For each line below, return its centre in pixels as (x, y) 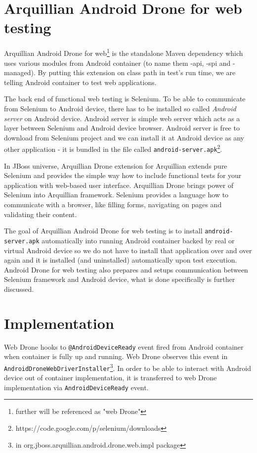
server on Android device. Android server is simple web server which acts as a (122, 118)
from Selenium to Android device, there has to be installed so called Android (120, 108)
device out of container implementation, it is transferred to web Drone (110, 378)
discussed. (19, 289)
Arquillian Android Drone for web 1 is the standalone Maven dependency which (124, 52)
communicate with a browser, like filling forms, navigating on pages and (113, 204)
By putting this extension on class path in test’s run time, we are (137, 72)
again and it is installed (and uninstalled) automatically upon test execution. (121, 260)
